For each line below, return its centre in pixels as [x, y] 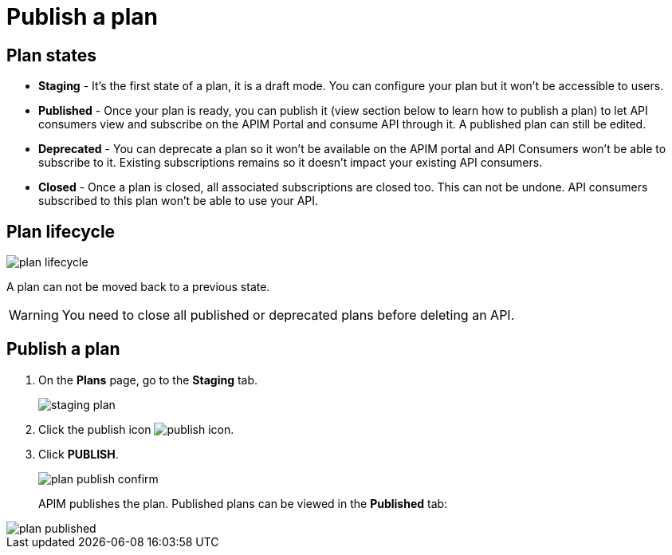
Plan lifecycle [61, 231]
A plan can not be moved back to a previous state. [138, 287]
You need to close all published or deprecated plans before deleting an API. [288, 315]
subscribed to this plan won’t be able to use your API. [179, 201]
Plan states [52, 55]
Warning [34, 315]
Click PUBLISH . [79, 454]
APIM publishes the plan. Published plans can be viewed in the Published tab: [243, 503]
